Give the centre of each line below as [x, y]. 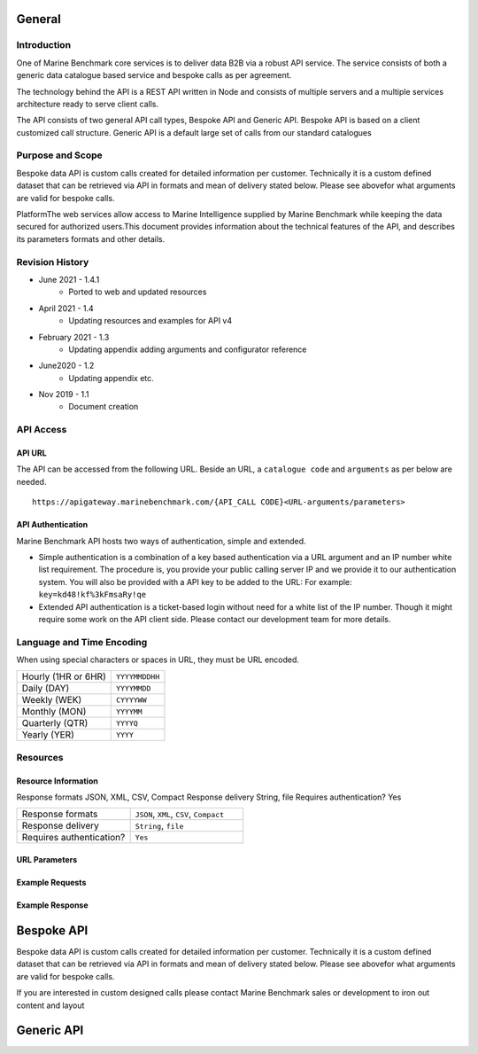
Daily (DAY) [46, 689]
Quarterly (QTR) [55, 723]
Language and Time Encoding [82, 642]
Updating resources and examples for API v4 [150, 321]
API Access [42, 430]
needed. [31, 481]
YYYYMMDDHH [138, 677]
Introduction [43, 45]
